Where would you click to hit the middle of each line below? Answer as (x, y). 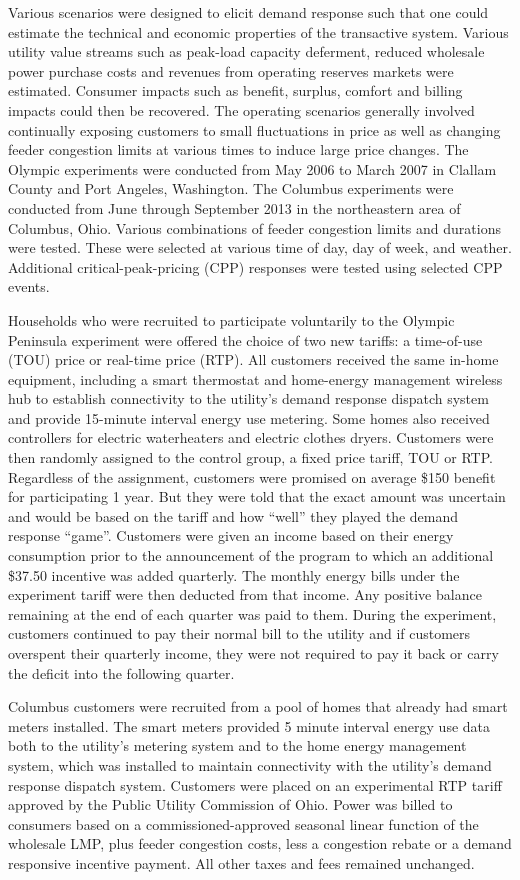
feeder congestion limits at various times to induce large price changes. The (238, 149)
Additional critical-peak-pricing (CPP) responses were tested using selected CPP (255, 266)
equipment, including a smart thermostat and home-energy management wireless (255, 378)
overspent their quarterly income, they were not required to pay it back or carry (253, 653)
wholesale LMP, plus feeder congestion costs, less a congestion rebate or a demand (260, 843)
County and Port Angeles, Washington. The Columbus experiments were (231, 188)
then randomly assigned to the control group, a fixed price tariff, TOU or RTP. (250, 457)
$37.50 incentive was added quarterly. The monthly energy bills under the (234, 574)
